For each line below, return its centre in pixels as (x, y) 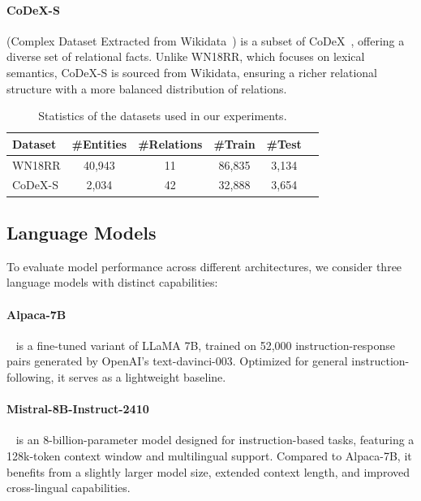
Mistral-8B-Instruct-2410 (78, 409)
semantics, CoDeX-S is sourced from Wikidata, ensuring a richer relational (192, 72)
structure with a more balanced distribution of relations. (147, 88)
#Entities (99, 143)
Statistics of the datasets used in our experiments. (163, 116)
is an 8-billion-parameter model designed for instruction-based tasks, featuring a (215, 440)
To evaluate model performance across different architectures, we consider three (204, 266)
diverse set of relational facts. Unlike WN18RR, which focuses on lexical (186, 56)
